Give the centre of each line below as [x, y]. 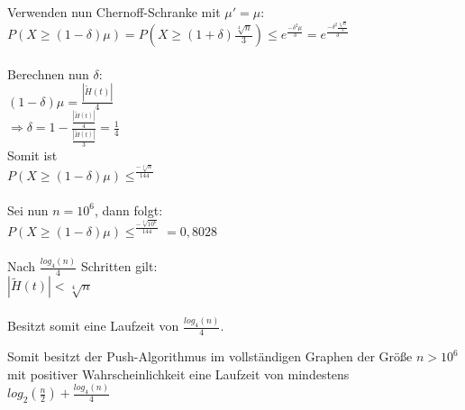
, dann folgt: [128, 210]
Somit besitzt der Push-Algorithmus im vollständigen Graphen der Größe [210, 356]
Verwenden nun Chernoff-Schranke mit [114, 12]
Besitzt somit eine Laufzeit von [93, 326]
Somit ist [32, 155]
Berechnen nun [48, 73]
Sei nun [28, 210]
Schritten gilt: [119, 266]
